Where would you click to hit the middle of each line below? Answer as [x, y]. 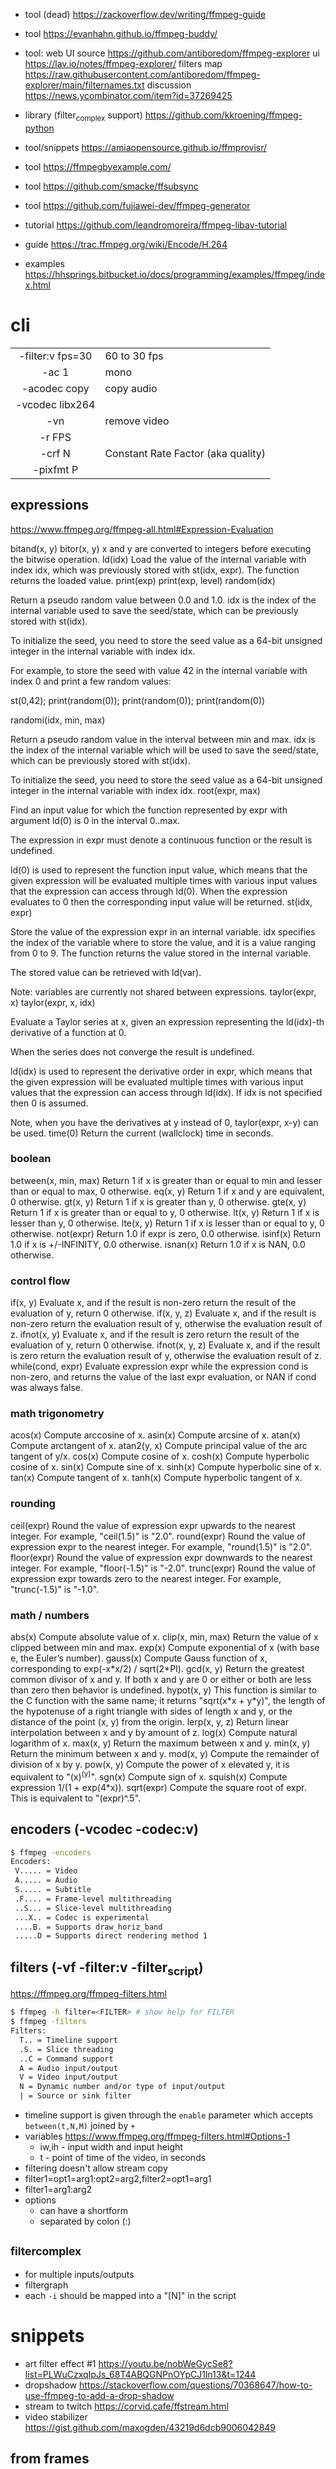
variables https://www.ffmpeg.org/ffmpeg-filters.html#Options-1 [157, 2136]
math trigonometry [57, 1414]
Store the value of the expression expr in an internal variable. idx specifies [163, 931]
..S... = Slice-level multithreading [93, 1908]
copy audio [131, 388]
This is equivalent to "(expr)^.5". [76, 1798]
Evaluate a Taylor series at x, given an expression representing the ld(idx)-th [167, 1021]
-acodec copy [55, 388]
